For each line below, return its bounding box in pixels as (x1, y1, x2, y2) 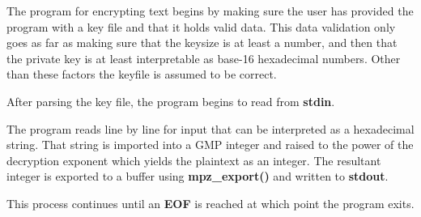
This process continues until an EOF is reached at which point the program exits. (6, 194, 415, 211)
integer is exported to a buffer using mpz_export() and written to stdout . (6, 168, 389, 185)
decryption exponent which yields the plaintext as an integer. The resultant (6, 151, 381, 168)
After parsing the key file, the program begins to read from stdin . (6, 92, 335, 109)
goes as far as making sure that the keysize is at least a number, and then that (6, 34, 398, 51)
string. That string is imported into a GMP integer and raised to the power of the (6, 136, 414, 153)
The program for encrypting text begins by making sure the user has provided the (6, 2, 414, 19)
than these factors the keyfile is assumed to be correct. (6, 66, 277, 83)
